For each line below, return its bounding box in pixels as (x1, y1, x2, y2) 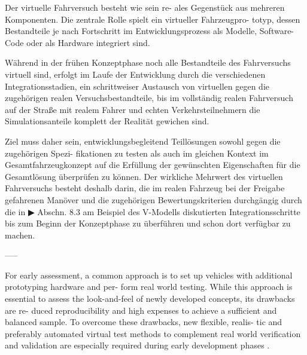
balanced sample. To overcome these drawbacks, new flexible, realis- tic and (5, 316, 282, 328)
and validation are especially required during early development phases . (5, 339, 270, 351)
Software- (259, 25, 294, 37)
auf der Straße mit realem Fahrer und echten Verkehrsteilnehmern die (5, 103, 260, 115)
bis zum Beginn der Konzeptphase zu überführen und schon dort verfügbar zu (5, 217, 291, 229)
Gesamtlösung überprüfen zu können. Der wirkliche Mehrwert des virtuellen (5, 170, 283, 182)
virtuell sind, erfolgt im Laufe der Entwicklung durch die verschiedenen (5, 68, 266, 80)
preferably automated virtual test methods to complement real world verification (5, 327, 301, 339)
